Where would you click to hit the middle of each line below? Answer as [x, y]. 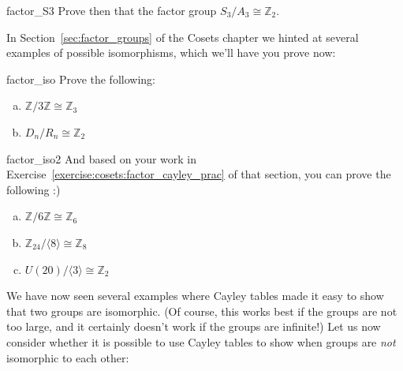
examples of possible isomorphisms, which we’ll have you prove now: [171, 52]
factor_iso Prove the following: [81, 79]
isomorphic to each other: [68, 357]
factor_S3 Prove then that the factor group [112, 10]
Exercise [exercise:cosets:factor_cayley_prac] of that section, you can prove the [199, 174]
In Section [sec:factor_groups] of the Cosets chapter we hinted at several [183, 37]
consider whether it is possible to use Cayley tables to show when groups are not [201, 341]
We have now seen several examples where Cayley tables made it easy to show [195, 296]
